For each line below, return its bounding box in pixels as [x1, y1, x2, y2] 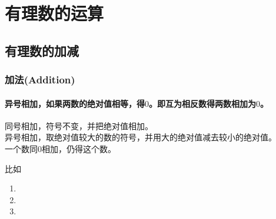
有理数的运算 [5, 1, 104, 25]
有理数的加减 [5, 41, 79, 59]
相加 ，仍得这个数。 [42, 142, 116, 154]
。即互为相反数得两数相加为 [149, 97, 256, 109]
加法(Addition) [5, 72, 75, 87]
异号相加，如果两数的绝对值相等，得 [5, 97, 145, 109]
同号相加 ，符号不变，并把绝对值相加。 [5, 119, 153, 132]
